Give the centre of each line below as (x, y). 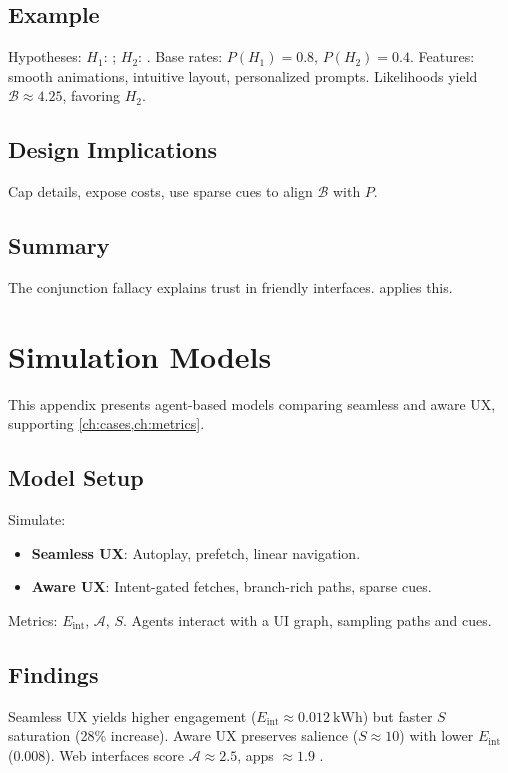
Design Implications (113, 149)
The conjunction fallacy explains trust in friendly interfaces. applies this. (230, 286)
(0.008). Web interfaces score (96, 754)
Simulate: (37, 519)
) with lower (436, 735)
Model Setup (76, 477)
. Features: (442, 56)
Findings (53, 673)
